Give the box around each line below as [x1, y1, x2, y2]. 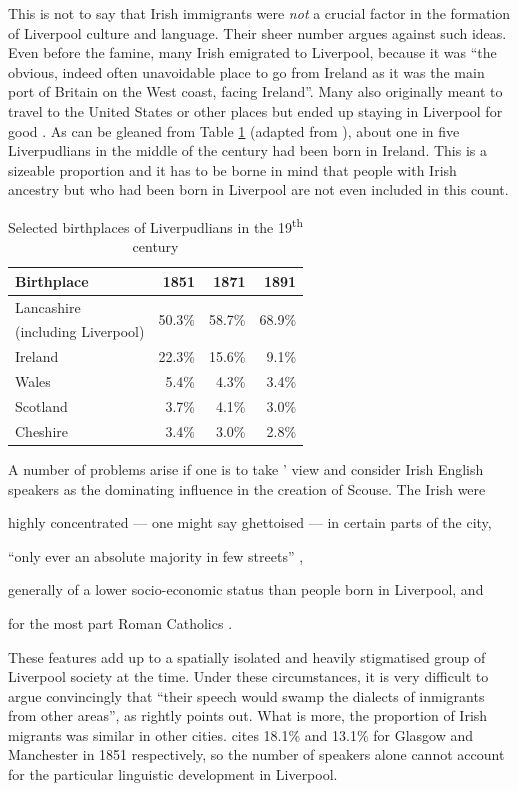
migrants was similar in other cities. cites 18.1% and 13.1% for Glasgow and [8, 724, 474, 745]
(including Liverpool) [15, 321, 145, 342]
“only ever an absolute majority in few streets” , [8, 545, 304, 566]
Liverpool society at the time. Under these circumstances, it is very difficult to [8, 666, 489, 687]
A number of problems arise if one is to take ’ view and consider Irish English [8, 458, 484, 479]
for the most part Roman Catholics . [8, 612, 233, 633]
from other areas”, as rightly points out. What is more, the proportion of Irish [8, 705, 488, 726]
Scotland [15, 396, 68, 416]
